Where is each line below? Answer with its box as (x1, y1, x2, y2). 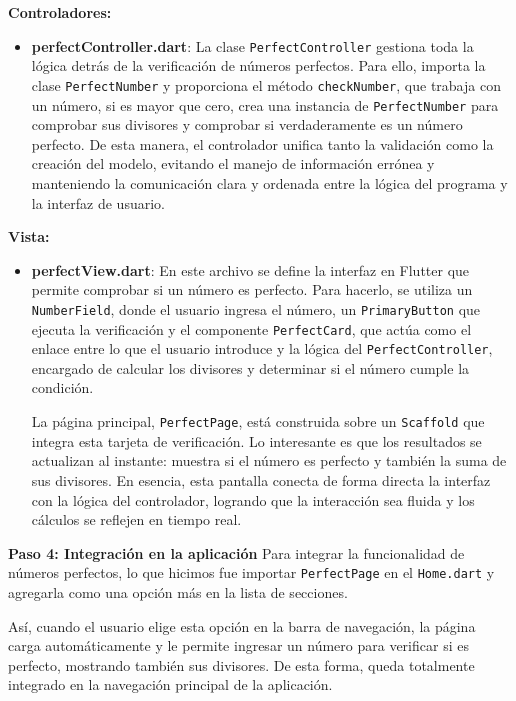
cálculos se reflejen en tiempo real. (31, 509, 242, 530)
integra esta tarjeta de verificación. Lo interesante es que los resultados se (31, 430, 482, 451)
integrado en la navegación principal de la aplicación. (8, 674, 333, 695)
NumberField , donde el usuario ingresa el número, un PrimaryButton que (31, 298, 481, 319)
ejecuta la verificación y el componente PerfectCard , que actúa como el (31, 318, 472, 339)
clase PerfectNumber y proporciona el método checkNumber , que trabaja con (31, 74, 501, 95)
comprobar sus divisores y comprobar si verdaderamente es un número (31, 114, 463, 135)
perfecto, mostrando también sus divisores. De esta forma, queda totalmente (8, 654, 475, 675)
